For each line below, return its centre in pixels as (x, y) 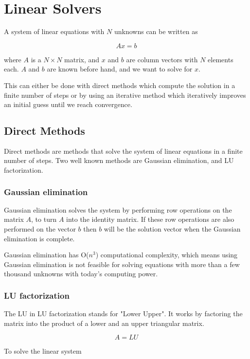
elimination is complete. (39, 238)
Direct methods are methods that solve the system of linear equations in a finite (123, 151)
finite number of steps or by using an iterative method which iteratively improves (125, 95)
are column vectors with (162, 59)
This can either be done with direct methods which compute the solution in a (120, 85)
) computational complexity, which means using (167, 255)
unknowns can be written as (156, 31)
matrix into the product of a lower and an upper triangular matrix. (104, 323)
